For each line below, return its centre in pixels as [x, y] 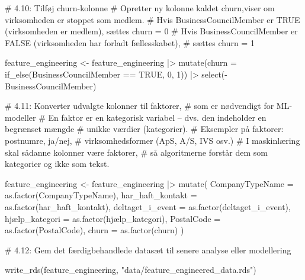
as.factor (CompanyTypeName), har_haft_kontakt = [101, 195]
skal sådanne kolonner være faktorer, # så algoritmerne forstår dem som [137, 152]
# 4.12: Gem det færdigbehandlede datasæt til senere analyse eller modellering [148, 250]
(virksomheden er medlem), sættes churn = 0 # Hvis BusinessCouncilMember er [151, 31]
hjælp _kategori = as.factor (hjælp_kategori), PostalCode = [113, 218]
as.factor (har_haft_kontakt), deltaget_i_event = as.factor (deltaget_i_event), [148, 206]
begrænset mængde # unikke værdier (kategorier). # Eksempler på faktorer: [144, 129]
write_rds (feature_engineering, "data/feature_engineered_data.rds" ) [131, 270]
